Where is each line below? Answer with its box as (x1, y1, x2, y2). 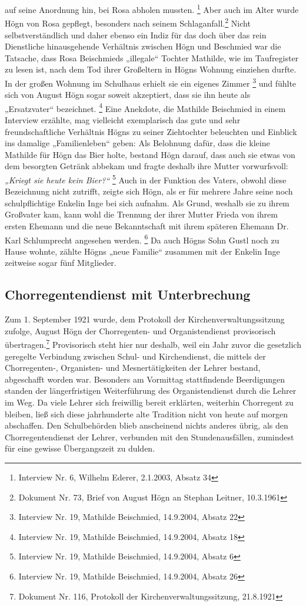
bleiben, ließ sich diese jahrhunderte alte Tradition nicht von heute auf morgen (5, 407, 288, 420)
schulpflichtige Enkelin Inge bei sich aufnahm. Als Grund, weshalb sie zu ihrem (5, 196, 290, 209)
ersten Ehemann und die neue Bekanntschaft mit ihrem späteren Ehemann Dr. (5, 219, 289, 232)
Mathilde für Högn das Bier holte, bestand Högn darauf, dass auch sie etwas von (5, 148, 295, 160)
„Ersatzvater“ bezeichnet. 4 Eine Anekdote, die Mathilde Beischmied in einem (5, 100, 286, 114)
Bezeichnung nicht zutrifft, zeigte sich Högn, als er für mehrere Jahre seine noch (5, 185, 293, 197)
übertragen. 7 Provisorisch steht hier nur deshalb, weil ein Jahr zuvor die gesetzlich (5, 337, 301, 351)
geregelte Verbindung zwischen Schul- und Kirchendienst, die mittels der (5, 350, 266, 362)
